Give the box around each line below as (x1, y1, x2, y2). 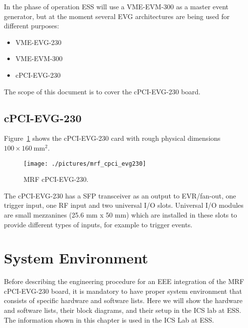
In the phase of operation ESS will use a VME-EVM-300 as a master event (4, 1, 229, 11)
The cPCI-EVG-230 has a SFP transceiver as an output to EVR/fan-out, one (4, 190, 236, 200)
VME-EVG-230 (15, 37, 62, 47)
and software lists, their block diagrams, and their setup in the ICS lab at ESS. (4, 305, 241, 315)
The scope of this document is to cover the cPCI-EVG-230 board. (4, 86, 201, 96)
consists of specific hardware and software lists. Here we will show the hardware (4, 295, 243, 306)
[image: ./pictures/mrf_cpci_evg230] (23, 160, 146, 167)
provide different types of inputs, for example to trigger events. (4, 219, 193, 229)
